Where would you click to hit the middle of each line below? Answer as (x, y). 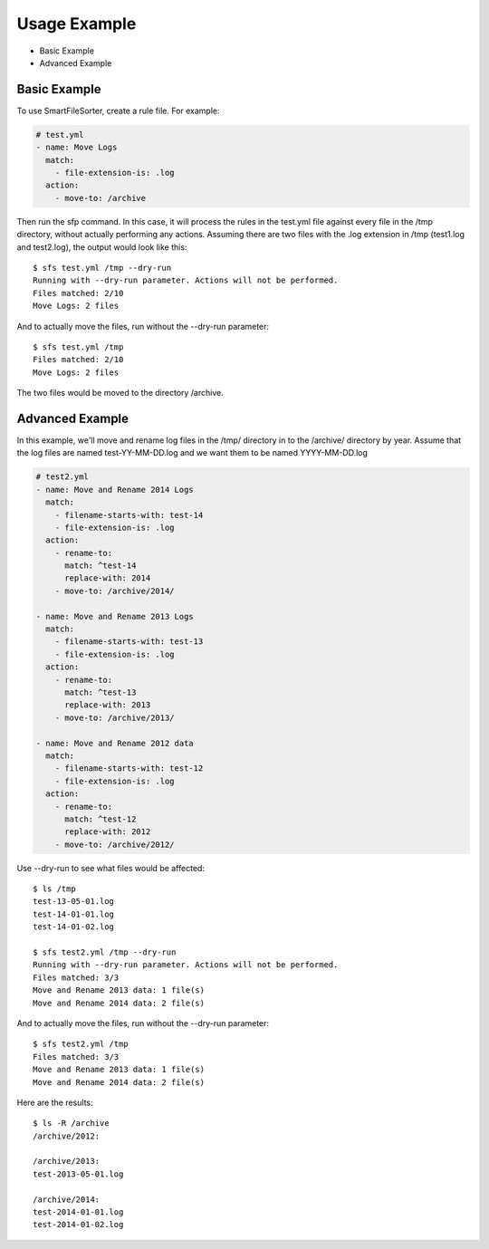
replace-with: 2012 (108, 832)
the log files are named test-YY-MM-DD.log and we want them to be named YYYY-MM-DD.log (192, 453)
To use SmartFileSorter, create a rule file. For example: (119, 110)
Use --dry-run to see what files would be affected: (111, 868)
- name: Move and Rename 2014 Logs (115, 490)
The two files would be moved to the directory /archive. (120, 393)
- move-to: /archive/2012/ (115, 844)
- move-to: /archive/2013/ (115, 717)
